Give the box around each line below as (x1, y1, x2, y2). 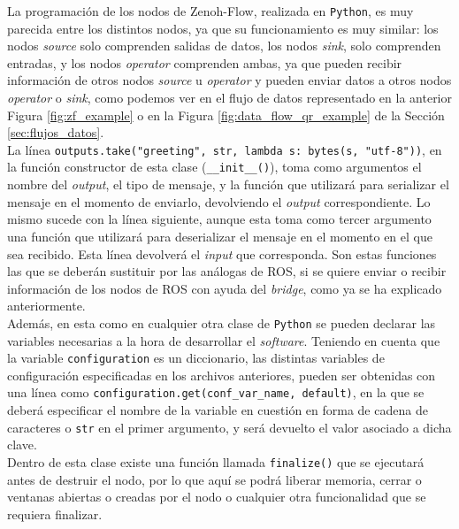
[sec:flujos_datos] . (7, 123, 104, 142)
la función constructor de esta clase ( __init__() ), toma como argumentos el (7, 157, 422, 176)
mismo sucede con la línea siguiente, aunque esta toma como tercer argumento (7, 210, 432, 228)
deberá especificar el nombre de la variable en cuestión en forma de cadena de (7, 401, 428, 419)
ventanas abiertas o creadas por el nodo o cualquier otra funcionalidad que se (7, 487, 426, 506)
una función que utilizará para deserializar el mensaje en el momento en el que (7, 226, 432, 245)
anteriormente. (7, 296, 86, 315)
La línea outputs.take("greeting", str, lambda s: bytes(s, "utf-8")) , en (7, 140, 442, 158)
